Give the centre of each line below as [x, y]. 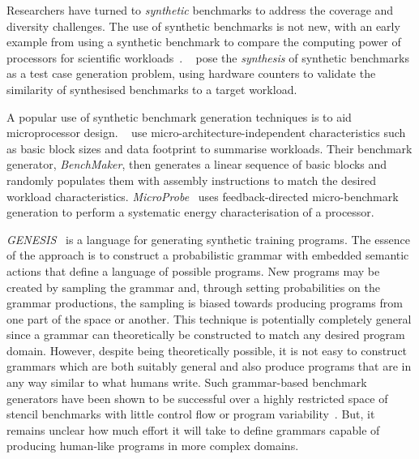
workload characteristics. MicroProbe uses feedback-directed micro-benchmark [203, 196]
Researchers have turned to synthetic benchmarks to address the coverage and [200, 10]
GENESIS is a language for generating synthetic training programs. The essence [208, 239]
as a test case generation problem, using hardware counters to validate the [191, 73]
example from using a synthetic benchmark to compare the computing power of [204, 42]
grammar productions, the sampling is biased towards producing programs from [205, 303]
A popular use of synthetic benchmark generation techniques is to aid [179, 116]
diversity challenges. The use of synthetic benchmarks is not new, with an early [203, 26]
